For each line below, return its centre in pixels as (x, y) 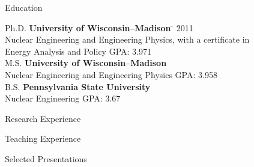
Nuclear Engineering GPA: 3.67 (63, 98)
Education (24, 7)
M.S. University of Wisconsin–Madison (86, 63)
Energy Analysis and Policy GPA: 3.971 (78, 51)
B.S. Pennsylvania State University (78, 86)
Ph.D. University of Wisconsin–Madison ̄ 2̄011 (99, 27)
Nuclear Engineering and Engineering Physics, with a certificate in (127, 39)
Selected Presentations (46, 158)
